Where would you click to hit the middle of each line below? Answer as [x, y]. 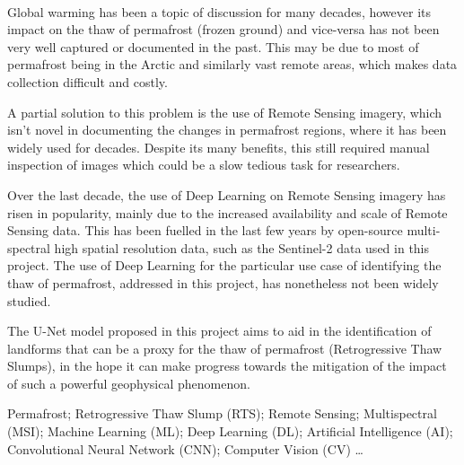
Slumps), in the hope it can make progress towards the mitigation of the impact [227, 366]
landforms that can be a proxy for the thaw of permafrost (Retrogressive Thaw [225, 348]
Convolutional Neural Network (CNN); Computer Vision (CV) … [185, 448]
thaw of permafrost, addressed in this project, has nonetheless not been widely [223, 282]
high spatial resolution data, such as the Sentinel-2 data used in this [242, 247]
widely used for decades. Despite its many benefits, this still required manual [219, 147]
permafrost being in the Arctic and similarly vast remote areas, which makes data [232, 64]
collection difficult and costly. [88, 81]
